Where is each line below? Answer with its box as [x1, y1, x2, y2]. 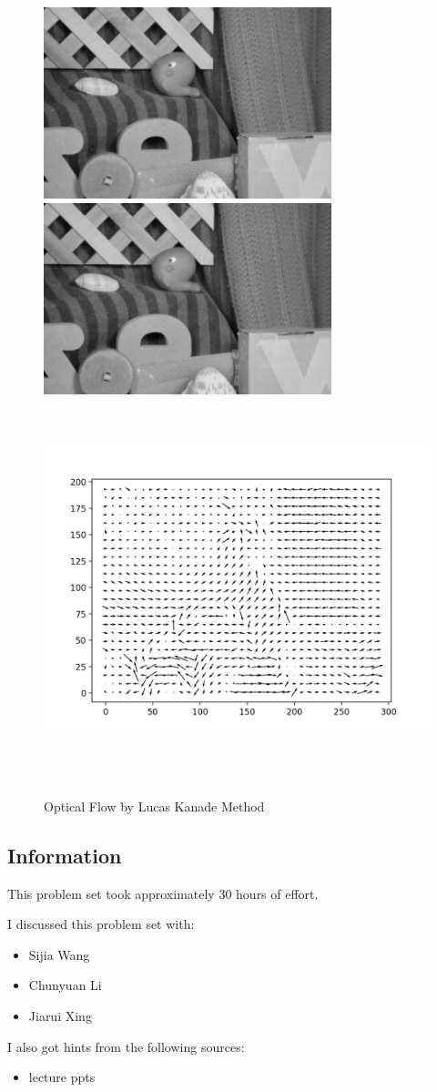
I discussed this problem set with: [7, 914, 195, 934]
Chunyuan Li [28, 975, 102, 995]
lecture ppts [28, 1067, 96, 1087]
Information [7, 841, 122, 869]
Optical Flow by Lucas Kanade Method [44, 796, 265, 815]
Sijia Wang [28, 944, 90, 964]
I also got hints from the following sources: [7, 1036, 245, 1056]
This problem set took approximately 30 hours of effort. [7, 883, 319, 903]
